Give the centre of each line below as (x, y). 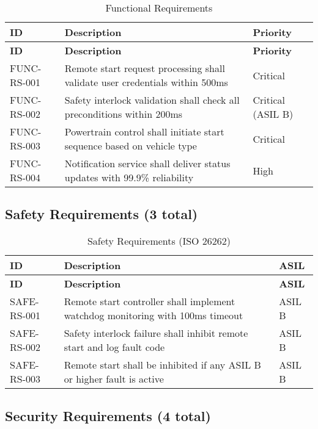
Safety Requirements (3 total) (102, 214)
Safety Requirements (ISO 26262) (159, 241)
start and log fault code (114, 347)
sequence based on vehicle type (131, 146)
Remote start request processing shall (145, 68)
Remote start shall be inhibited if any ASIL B (162, 365)
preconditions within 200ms (124, 114)
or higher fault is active (114, 379)
